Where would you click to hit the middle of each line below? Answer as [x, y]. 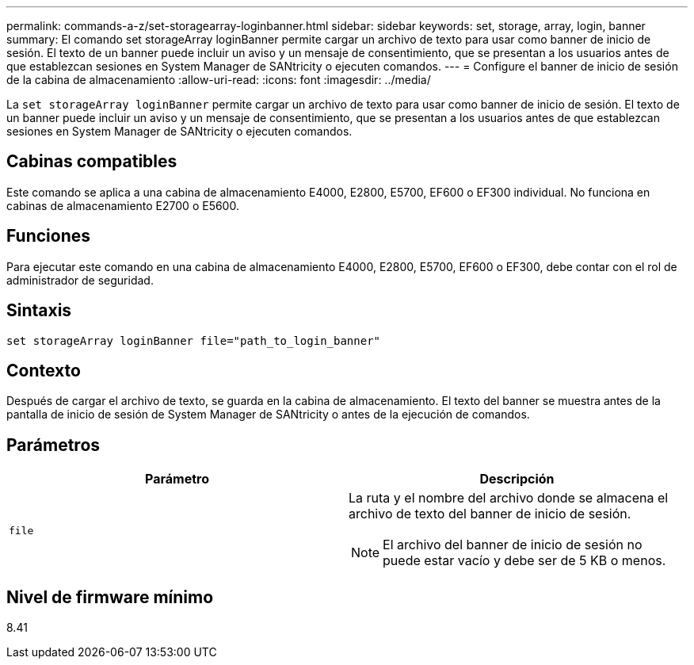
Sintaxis [39, 311]
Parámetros [53, 445]
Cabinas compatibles [92, 162]
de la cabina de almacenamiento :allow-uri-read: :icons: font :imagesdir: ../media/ [219, 80]
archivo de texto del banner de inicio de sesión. [490, 514]
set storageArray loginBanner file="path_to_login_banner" [194, 340]
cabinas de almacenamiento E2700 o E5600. [123, 205]
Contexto [44, 370]
